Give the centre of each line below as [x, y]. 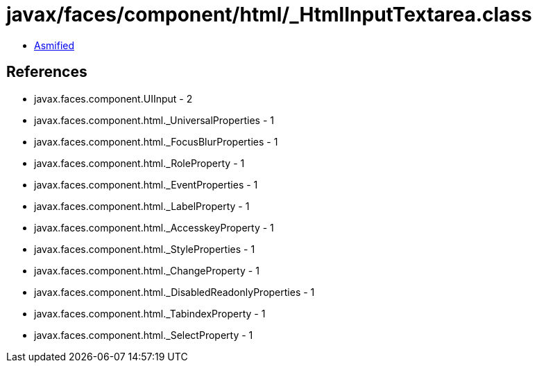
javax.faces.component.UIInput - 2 [113, 98]
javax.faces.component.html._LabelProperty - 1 [142, 206]
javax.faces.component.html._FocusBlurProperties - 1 [156, 141]
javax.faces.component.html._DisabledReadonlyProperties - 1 [174, 292]
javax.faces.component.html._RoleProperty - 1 [139, 163]
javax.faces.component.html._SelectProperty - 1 [144, 335]
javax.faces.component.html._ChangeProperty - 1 [147, 270]
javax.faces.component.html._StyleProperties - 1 [145, 249]
